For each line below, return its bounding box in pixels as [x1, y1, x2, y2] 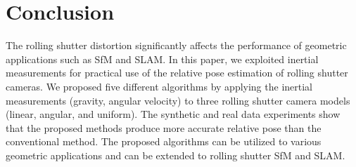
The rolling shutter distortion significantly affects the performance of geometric [6, 38, 347, 53]
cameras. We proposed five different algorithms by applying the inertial [6, 79, 313, 93]
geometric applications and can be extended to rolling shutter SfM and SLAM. [6, 147, 345, 162]
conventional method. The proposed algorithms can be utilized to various [6, 134, 322, 149]
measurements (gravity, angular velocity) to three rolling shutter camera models [6, 93, 350, 107]
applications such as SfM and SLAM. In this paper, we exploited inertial [6, 51, 319, 66]
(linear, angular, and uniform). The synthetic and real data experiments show [6, 107, 341, 121]
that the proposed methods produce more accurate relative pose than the [6, 120, 322, 135]
